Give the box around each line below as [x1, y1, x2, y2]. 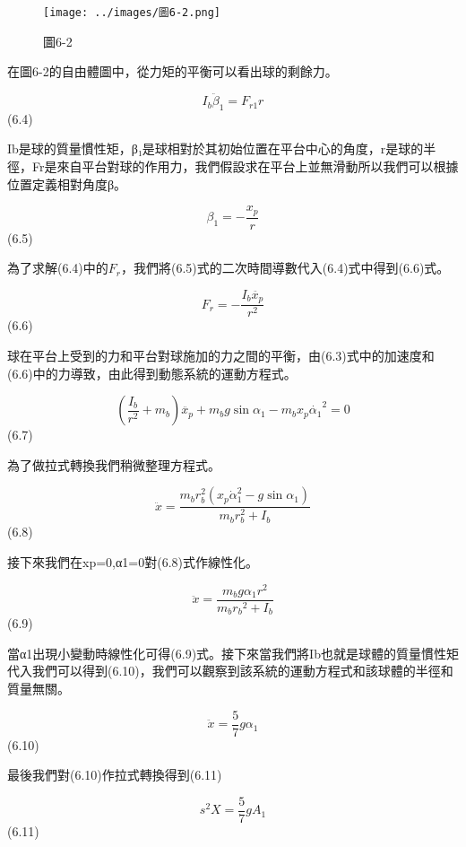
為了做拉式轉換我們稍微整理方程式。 [7, 455, 220, 474]
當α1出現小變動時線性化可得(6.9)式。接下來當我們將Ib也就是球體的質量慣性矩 [7, 643, 459, 662]
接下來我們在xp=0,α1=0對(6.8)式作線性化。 [7, 553, 258, 572]
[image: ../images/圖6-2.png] [43, 6, 221, 19]
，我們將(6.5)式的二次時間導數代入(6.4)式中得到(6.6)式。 [121, 258, 450, 277]
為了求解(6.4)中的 [7, 258, 108, 277]
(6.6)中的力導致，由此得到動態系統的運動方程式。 [7, 363, 297, 382]
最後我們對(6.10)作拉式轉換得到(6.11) [7, 765, 222, 784]
